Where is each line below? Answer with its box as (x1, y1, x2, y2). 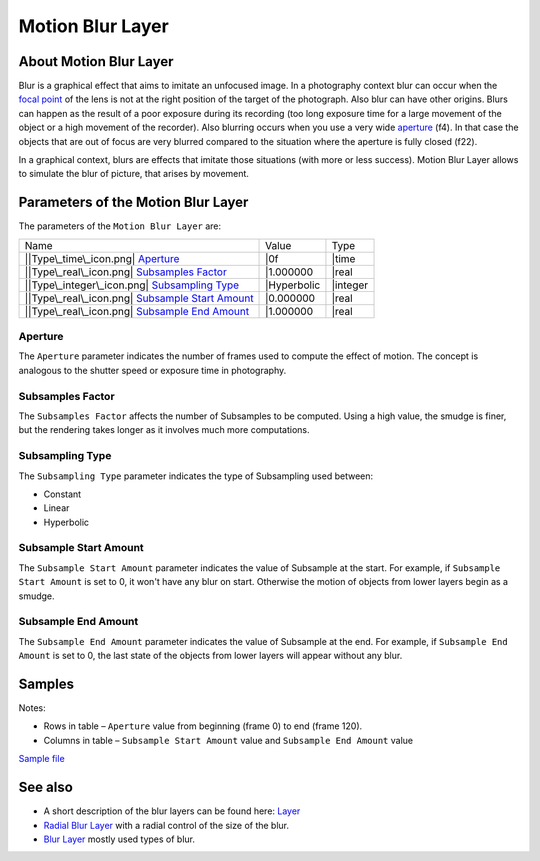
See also (18, 779, 74, 796)
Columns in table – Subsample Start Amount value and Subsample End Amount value (43, 734, 414, 746)
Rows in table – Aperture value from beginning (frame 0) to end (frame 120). (43, 720, 363, 732)
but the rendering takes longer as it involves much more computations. (18, 424, 310, 436)
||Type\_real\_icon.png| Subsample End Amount (24, 304, 250, 318)
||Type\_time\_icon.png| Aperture (24, 251, 180, 265)
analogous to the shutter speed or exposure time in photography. (18, 364, 287, 376)
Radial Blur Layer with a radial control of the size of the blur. (43, 819, 290, 831)
